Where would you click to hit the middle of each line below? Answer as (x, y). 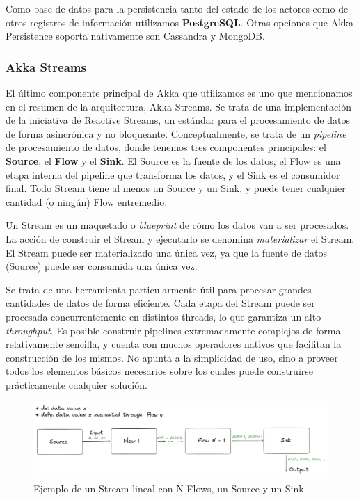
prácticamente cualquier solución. (77, 384)
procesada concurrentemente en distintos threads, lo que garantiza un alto (163, 316)
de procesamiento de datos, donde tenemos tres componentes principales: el (166, 147)
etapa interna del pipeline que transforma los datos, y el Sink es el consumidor (173, 174)
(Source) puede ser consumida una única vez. (102, 266)
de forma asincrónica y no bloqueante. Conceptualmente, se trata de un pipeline (176, 133)
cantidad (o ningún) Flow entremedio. (87, 201)
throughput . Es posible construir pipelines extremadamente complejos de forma (173, 330)
